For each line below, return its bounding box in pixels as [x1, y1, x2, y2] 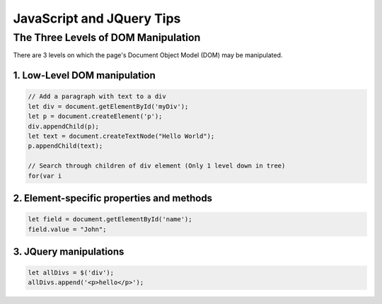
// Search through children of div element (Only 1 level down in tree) [28, 162, 286, 170]
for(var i [28, 172, 62, 180]
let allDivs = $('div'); [28, 269, 115, 277]
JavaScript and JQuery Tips [13, 11, 181, 26]
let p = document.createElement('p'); [28, 112, 163, 120]
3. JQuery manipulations [13, 245, 125, 257]
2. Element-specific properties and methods [13, 192, 212, 204]
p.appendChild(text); [28, 142, 103, 150]
